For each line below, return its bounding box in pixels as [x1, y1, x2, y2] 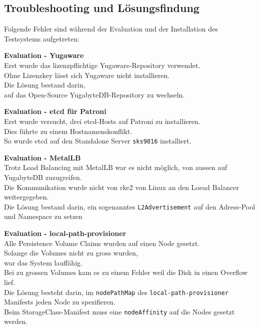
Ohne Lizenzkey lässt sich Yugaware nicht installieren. [4, 69, 170, 80]
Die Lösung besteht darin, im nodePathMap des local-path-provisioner [4, 286, 228, 297]
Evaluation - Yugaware [4, 50, 84, 60]
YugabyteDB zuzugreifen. [4, 171, 82, 182]
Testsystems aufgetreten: [4, 33, 79, 43]
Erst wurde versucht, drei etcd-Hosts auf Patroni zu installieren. [4, 115, 200, 126]
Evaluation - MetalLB [4, 152, 81, 162]
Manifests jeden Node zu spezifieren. [4, 296, 115, 307]
